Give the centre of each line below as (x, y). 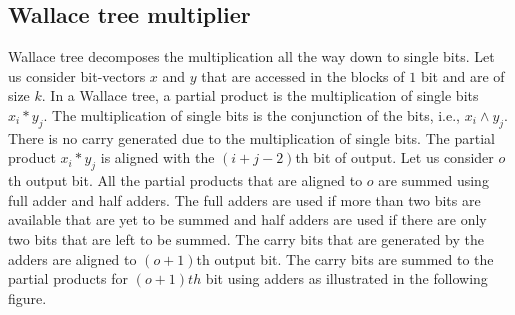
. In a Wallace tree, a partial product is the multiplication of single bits (260, 95)
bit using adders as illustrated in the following (346, 278)
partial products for (68, 278)
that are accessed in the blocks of (303, 75)
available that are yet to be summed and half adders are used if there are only (247, 219)
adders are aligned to (72, 258)
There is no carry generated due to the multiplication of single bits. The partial (251, 137)
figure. (27, 297)
